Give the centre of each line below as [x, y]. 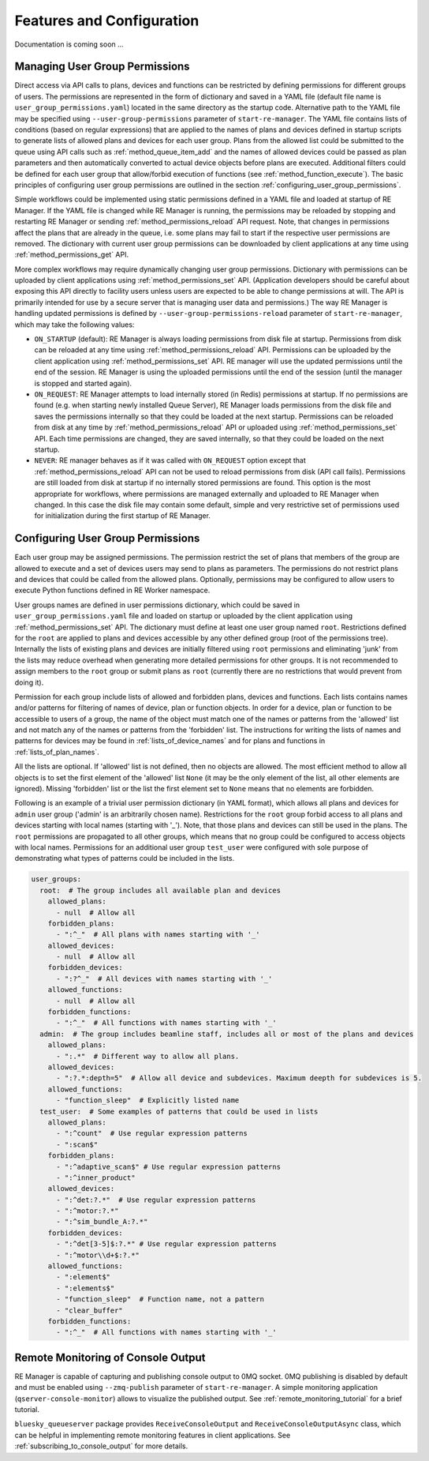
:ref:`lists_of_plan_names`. [57, 752]
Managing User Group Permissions [102, 67]
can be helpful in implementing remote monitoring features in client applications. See [153, 1435]
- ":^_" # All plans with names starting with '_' [158, 935]
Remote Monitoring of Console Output [110, 1357]
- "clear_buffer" [90, 1310]
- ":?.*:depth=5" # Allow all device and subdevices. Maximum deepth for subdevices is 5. [239, 1078]
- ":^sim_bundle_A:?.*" [102, 1222]
